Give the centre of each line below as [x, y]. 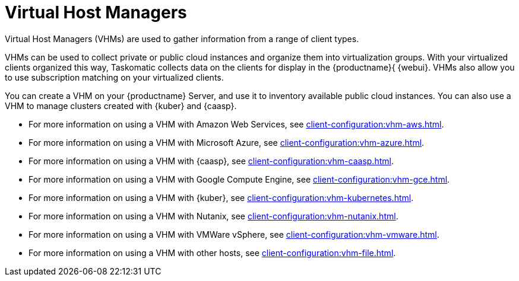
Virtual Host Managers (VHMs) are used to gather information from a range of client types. [182, 39]
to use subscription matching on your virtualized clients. [114, 77]
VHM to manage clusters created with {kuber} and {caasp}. [121, 106]
